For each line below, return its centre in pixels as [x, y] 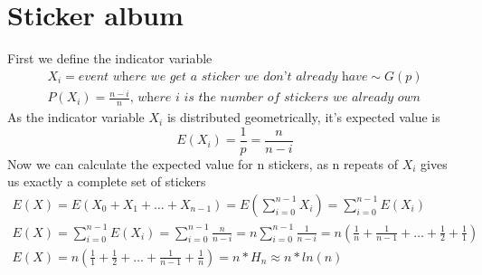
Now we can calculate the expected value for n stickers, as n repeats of [203, 163]
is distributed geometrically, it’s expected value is [303, 117]
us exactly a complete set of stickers [107, 181]
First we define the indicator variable [110, 58]
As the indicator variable [76, 117]
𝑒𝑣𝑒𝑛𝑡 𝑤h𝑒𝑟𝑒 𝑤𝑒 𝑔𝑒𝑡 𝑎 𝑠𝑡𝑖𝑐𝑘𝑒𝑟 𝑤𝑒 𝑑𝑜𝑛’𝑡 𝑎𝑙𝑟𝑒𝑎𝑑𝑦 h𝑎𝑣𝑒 [223, 76]
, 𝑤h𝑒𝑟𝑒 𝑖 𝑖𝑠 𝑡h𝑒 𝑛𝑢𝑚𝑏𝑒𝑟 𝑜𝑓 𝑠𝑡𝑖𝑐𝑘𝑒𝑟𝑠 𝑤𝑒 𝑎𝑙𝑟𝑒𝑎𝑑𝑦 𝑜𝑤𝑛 [275, 98]
